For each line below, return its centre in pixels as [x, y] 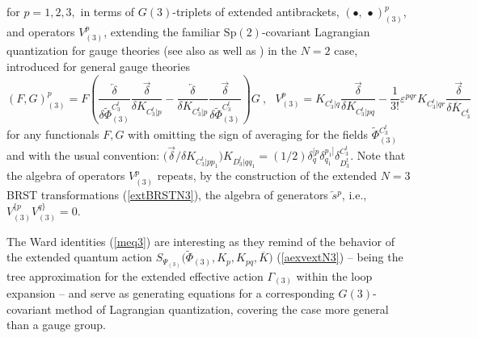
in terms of [108, 11]
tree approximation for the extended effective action [135, 275]
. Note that [378, 154]
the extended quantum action [80, 257]
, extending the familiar [162, 31]
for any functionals [53, 134]
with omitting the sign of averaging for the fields [248, 134]
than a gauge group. [56, 325]
